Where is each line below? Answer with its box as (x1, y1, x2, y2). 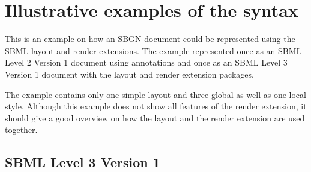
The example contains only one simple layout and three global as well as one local (5, 88, 306, 100)
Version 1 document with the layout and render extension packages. (5, 67, 254, 80)
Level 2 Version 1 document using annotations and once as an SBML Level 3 (5, 56, 288, 69)
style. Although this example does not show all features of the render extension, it (5, 100, 307, 112)
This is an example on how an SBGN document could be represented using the (5, 32, 295, 45)
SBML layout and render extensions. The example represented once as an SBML (5, 44, 302, 57)
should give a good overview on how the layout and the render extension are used (5, 111, 305, 124)
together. (5, 123, 38, 136)
